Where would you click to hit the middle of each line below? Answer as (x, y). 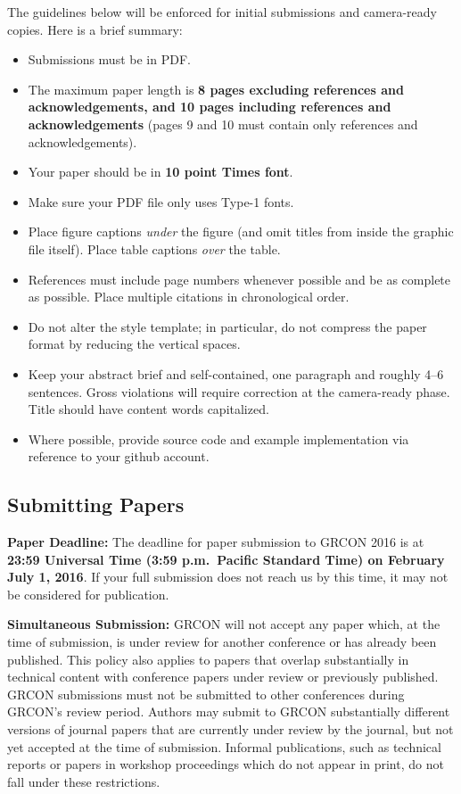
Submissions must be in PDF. (109, 59)
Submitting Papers (96, 505)
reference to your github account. (119, 456)
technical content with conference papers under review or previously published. (223, 677)
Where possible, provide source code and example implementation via (218, 438)
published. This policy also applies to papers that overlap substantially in (208, 659)
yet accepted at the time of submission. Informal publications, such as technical (224, 746)
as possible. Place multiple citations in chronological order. (189, 297)
